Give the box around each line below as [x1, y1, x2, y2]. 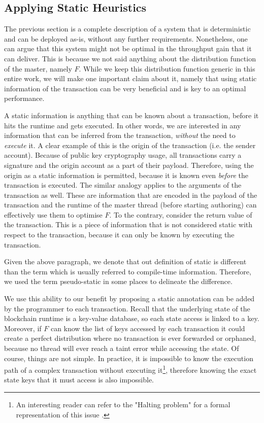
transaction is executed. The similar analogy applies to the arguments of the [4, 180, 242, 190]
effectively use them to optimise [4, 209, 103, 220]
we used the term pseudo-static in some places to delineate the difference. [4, 276, 233, 287]
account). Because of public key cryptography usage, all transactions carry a [4, 150, 242, 160]
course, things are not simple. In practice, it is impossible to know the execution [4, 352, 253, 363]
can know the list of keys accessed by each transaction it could [50, 323, 245, 333]
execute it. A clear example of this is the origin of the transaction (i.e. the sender [4, 139, 256, 150]
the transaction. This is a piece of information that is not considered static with [4, 219, 253, 230]
